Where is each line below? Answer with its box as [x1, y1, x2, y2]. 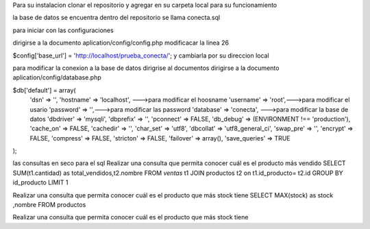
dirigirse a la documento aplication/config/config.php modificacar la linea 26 [12, 38, 230, 47]
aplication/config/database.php [12, 73, 102, 82]
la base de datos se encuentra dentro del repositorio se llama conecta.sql [12, 14, 221, 22]
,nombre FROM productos [12, 201, 86, 209]
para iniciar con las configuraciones [12, 26, 114, 34]
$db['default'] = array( [12, 86, 76, 94]
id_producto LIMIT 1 [12, 178, 69, 186]
